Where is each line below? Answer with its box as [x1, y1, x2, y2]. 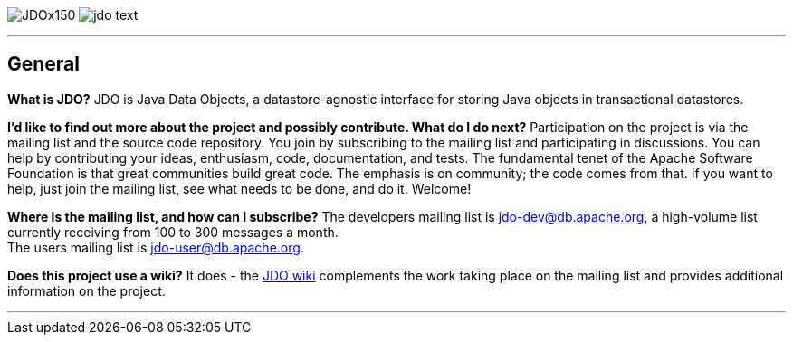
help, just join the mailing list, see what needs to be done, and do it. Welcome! [7, 180, 472, 196]
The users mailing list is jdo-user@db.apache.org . [7, 239, 304, 255]
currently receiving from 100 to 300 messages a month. [7, 223, 339, 240]
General [7, 52, 81, 76]
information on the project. [7, 282, 166, 299]
